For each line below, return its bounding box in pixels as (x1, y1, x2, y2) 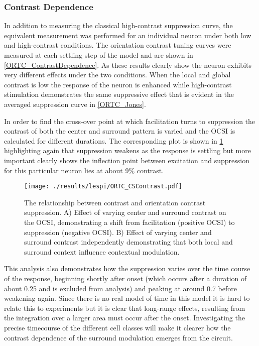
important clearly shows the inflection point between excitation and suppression (4, 155, 249, 165)
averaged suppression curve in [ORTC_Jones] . (4, 98, 146, 109)
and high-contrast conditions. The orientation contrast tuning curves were (4, 40, 231, 50)
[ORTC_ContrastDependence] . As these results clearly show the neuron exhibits (4, 59, 252, 70)
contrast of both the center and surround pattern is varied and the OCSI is (4, 126, 235, 136)
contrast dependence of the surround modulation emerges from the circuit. (4, 332, 233, 342)
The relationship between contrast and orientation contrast (24, 197, 206, 207)
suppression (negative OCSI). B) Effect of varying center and (24, 226, 212, 237)
